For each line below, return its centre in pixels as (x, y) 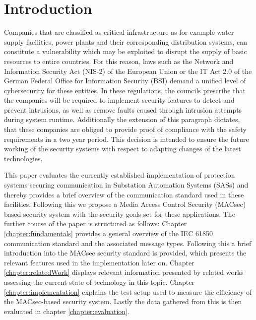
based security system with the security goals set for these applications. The (120, 214)
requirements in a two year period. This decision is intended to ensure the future (127, 139)
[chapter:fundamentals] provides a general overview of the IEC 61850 (108, 233)
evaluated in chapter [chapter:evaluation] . (67, 311)
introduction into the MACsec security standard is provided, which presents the (125, 253)
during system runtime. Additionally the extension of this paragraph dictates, (122, 119)
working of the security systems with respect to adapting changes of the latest (123, 149)
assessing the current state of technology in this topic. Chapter (99, 282)
